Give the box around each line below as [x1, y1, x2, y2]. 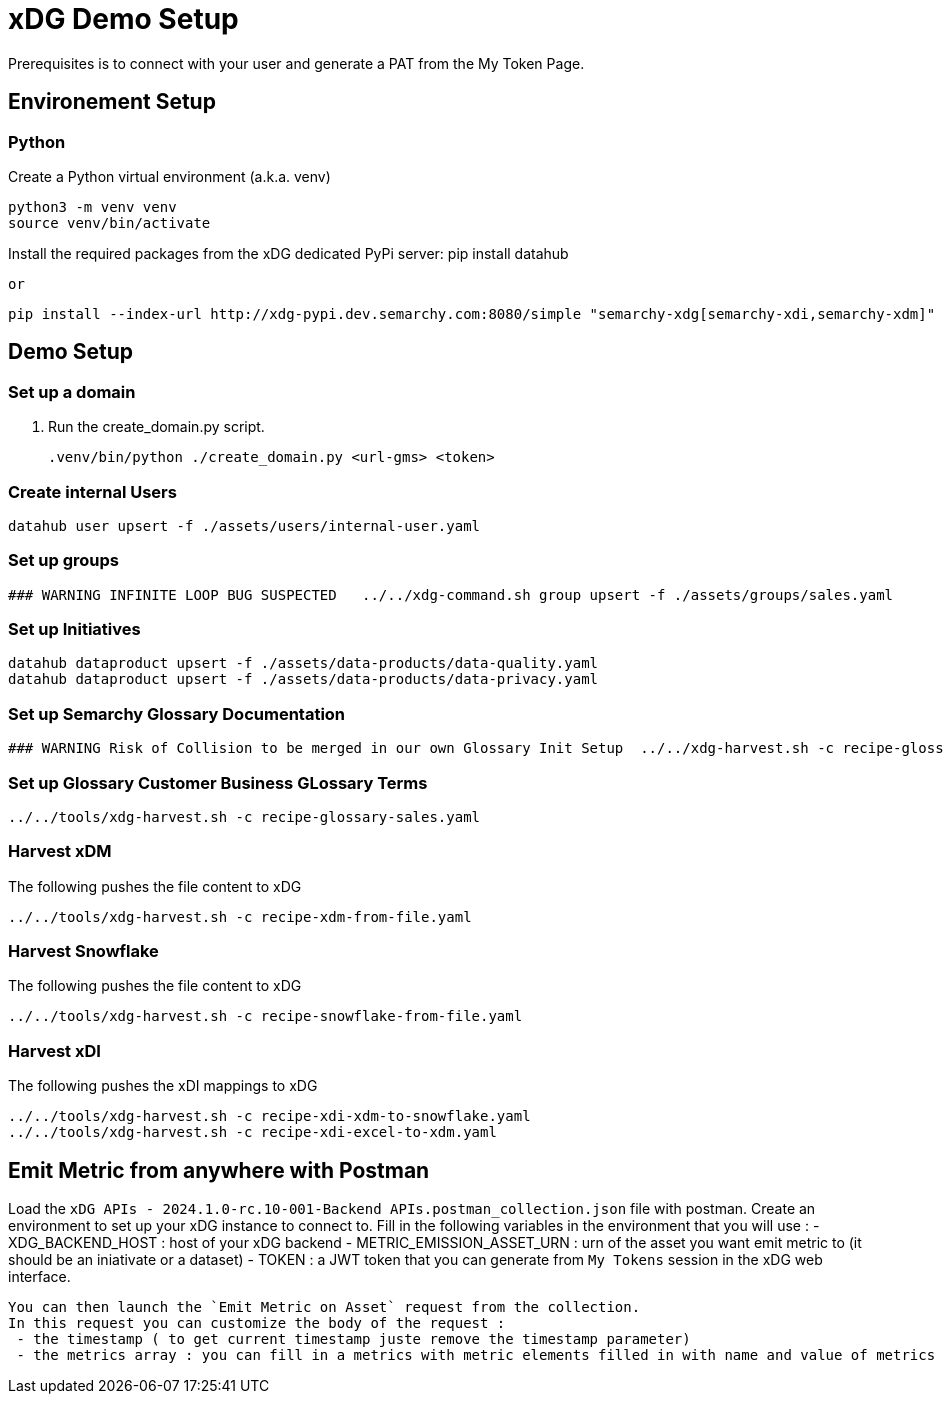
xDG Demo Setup [8, 2, 239, 36]
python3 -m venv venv [8, 198, 177, 215]
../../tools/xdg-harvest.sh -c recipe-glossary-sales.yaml [8, 808, 481, 825]
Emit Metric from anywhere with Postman [8, 1157, 430, 1183]
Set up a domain [8, 381, 136, 402]
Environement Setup [8, 89, 216, 115]
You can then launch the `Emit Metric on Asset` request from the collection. [8, 1299, 641, 1316]
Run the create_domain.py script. [48, 418, 265, 436]
